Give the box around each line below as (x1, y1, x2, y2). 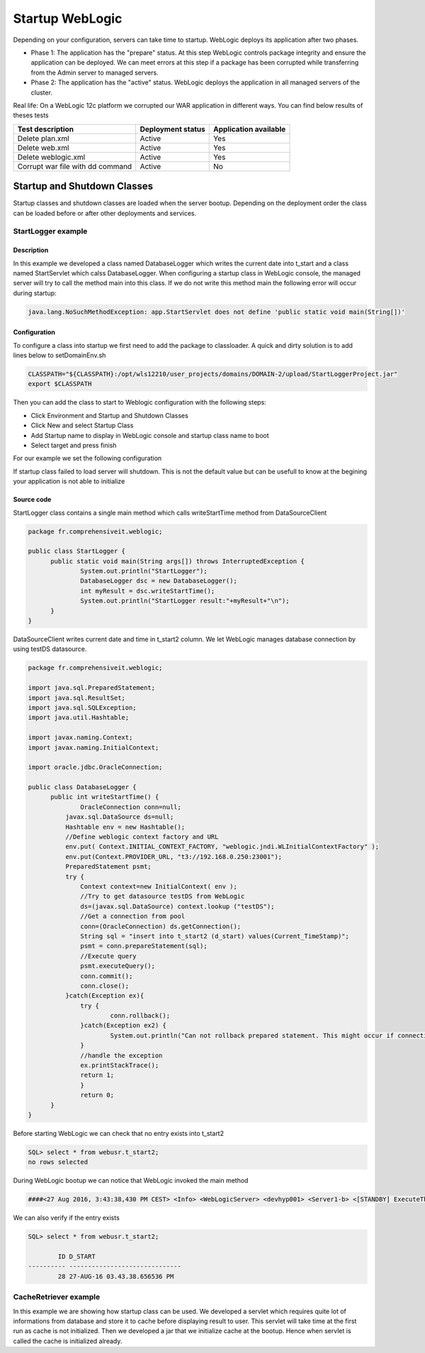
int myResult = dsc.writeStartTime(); (80, 586, 215, 595)
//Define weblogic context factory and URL (64, 833, 219, 841)
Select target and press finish (30, 441, 117, 449)
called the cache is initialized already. (13, 1337, 123, 1345)
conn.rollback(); (110, 1012, 170, 1020)
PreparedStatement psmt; (64, 862, 152, 871)
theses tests (13, 111, 49, 120)
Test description (17, 124, 74, 134)
